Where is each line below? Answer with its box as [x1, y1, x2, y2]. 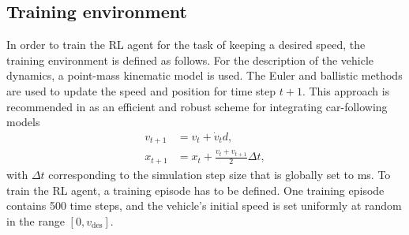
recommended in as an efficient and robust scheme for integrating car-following [6, 98, 388, 114]
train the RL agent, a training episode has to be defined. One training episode [6, 181, 385, 198]
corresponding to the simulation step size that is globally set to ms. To [48, 166, 391, 182]
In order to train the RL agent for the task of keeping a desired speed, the [6, 36, 366, 53]
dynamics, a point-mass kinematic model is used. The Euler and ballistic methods [6, 67, 403, 84]
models [6, 114, 40, 130]
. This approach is [302, 82, 390, 99]
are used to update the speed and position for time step [6, 82, 276, 99]
